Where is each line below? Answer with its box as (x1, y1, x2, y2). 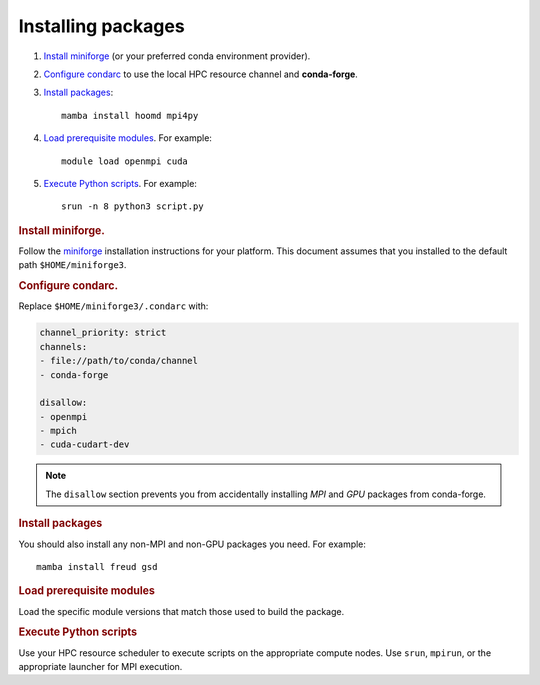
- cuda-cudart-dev (39, 439, 130, 450)
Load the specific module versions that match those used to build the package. (18, 605, 345, 617)
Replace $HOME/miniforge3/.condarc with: (18, 300, 209, 312)
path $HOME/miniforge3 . (18, 259, 127, 271)
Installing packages (18, 15, 185, 37)
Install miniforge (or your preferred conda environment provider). (43, 50, 311, 62)
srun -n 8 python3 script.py (61, 201, 204, 212)
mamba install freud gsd (36, 561, 158, 572)
